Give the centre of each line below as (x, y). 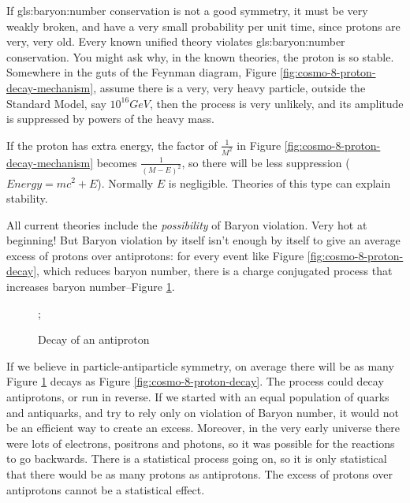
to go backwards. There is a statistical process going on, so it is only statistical (197, 458)
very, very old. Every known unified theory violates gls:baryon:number (176, 41)
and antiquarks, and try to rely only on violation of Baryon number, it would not (203, 412)
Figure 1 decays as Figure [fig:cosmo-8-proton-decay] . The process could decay (195, 381)
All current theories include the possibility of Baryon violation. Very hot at (187, 224)
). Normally (125, 183)
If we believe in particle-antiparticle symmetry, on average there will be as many (200, 365)
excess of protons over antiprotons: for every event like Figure (155, 255)
